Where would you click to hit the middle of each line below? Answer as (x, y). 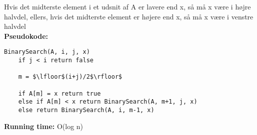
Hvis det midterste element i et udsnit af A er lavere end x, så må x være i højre (127, 6)
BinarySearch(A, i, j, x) (47, 52)
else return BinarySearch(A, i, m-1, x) (86, 110)
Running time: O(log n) (44, 126)
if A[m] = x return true (59, 93)
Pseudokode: (26, 36)
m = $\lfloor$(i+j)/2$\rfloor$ (70, 77)
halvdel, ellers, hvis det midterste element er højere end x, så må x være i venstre (129, 16)
